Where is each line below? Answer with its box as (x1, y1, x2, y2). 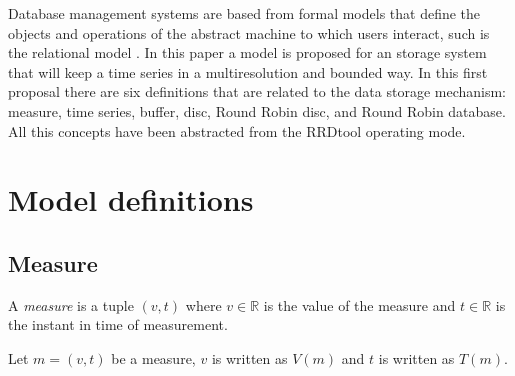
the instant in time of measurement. (8, 314, 228, 335)
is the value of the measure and (263, 294, 456, 315)
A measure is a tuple (8, 294, 134, 315)
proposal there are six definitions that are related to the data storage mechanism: (8, 81, 506, 102)
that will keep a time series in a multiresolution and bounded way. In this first (8, 61, 488, 82)
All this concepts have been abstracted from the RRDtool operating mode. (8, 120, 466, 141)
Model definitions (8, 179, 254, 220)
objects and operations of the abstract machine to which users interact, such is (8, 22, 490, 43)
